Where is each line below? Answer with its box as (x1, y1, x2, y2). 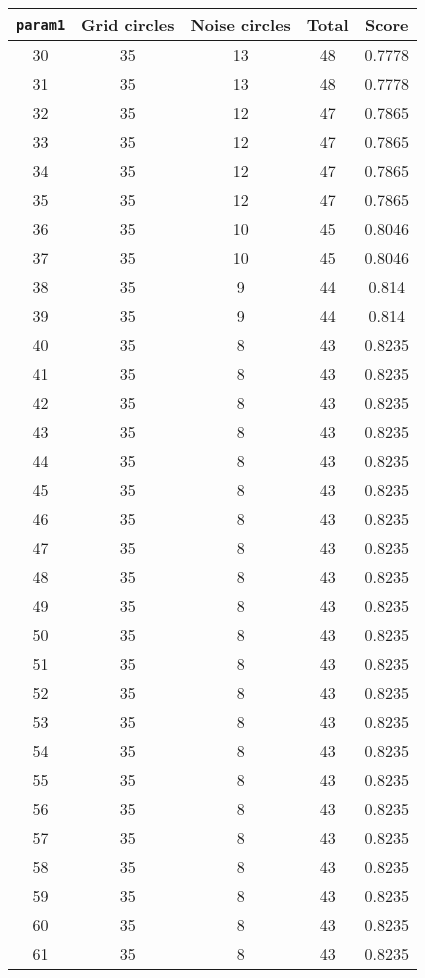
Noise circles (190, 13, 291, 36)
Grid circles (81, 13, 175, 36)
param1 (16, 16, 66, 33)
